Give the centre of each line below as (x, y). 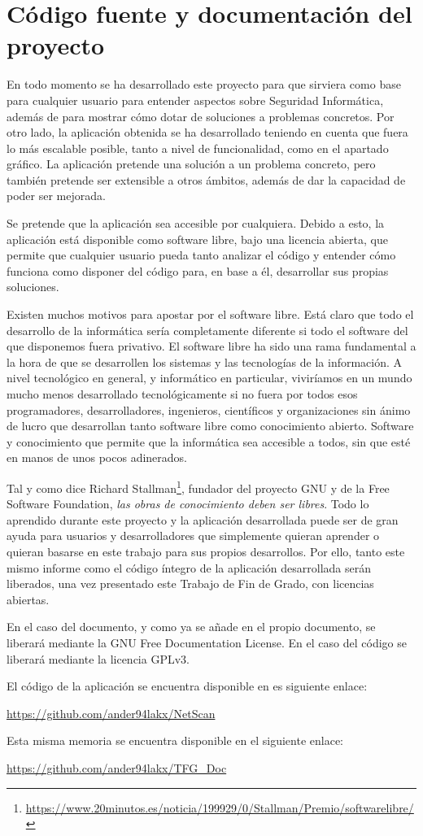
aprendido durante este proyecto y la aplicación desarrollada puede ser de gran (203, 519)
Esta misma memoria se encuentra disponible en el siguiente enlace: (175, 740)
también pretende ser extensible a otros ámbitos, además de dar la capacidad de (206, 179)
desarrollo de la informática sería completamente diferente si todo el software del (207, 330)
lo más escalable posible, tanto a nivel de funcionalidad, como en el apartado (198, 148)
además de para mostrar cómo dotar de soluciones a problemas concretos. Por (201, 116)
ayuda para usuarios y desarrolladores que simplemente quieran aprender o (193, 536)
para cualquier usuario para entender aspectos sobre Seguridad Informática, (195, 100)
